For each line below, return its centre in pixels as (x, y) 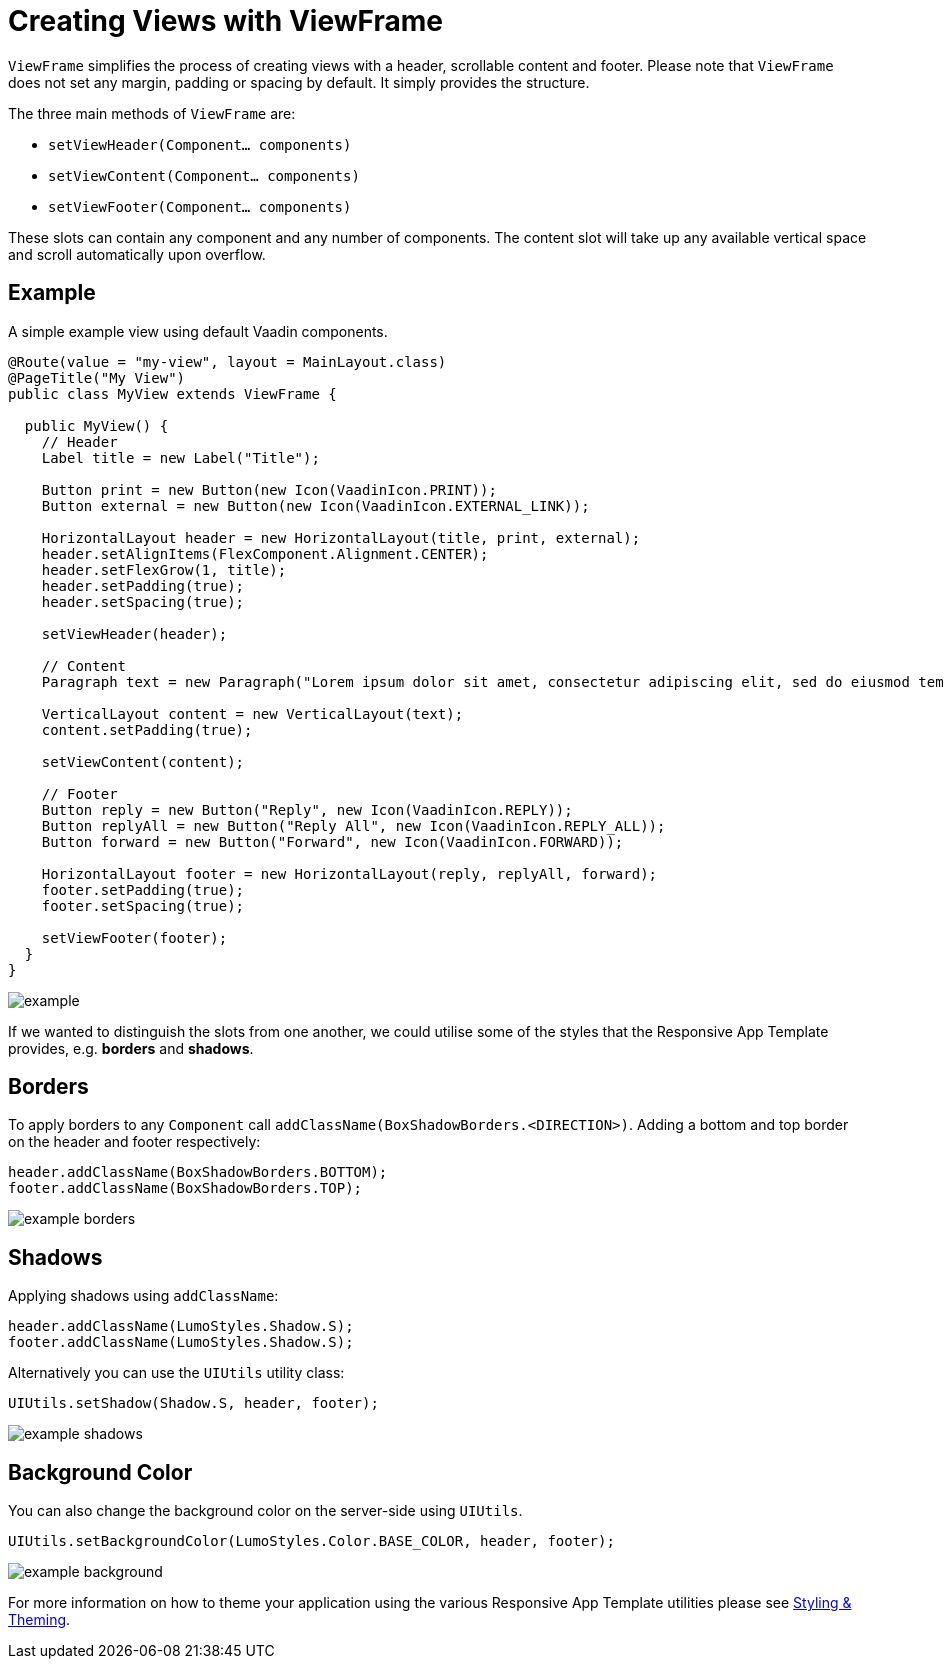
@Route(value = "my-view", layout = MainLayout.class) (227, 361)
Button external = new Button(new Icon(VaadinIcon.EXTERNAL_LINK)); (315, 505)
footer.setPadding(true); (143, 889)
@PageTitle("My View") (97, 377)
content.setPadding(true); (147, 729)
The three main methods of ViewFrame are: (152, 113)
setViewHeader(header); (134, 633)
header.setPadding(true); (143, 585)
